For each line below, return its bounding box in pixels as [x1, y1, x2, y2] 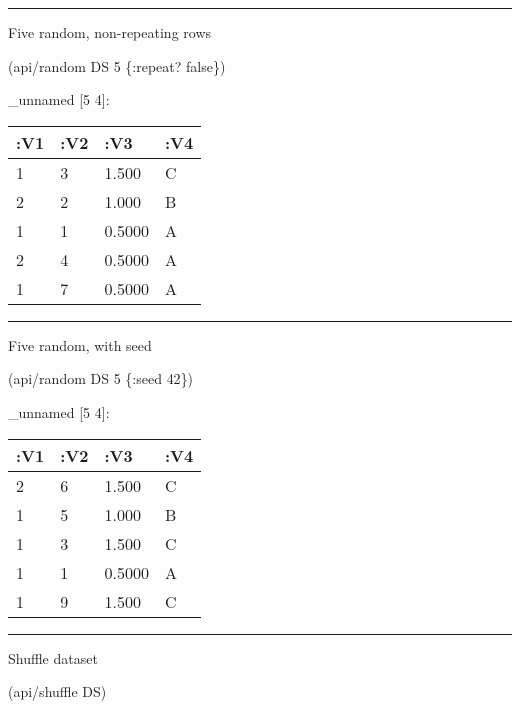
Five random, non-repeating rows [8, 22, 212, 42]
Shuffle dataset [8, 647, 98, 668]
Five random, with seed [8, 334, 152, 355]
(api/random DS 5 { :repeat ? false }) [8, 55, 226, 76]
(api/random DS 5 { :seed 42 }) [8, 368, 194, 389]
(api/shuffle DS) [8, 681, 107, 702]
